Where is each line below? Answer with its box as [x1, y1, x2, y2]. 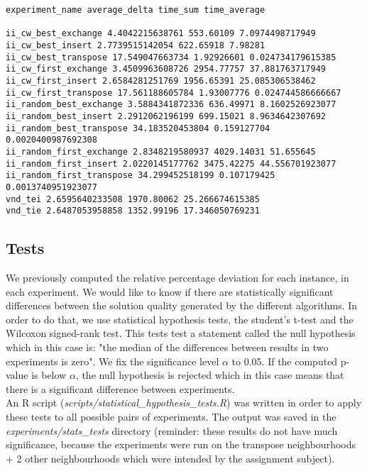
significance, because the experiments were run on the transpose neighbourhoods [6, 437, 356, 452]
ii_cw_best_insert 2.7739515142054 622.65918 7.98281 [6, 40, 265, 50]
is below [31, 367, 67, 382]
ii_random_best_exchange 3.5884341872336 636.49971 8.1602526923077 [6, 99, 336, 110]
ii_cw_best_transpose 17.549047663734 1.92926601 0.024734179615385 [6, 52, 336, 62]
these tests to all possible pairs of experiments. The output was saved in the [6, 409, 336, 423]
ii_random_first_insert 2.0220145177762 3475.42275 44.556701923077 [6, 158, 336, 169]
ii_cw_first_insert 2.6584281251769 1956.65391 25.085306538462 [6, 75, 316, 86]
